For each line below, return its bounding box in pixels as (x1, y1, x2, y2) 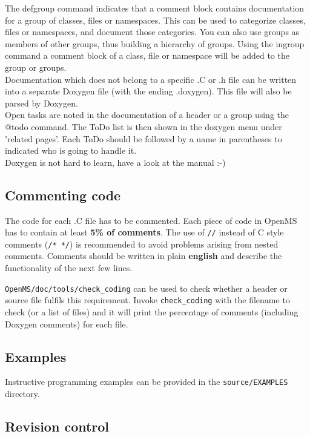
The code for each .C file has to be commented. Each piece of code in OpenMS (5, 214, 297, 226)
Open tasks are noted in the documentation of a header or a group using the (5, 108, 289, 121)
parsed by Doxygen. (5, 96, 78, 109)
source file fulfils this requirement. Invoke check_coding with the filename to (5, 294, 290, 306)
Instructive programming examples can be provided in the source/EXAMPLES (5, 375, 288, 388)
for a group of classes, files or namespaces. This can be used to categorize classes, (5, 13, 306, 26)
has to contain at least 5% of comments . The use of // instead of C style (5, 226, 284, 238)
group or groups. (5, 61, 67, 73)
